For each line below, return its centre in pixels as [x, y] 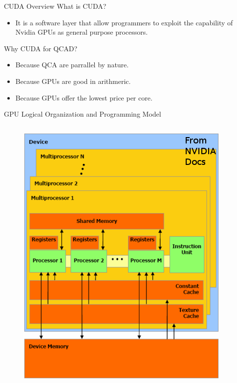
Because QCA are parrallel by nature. [72, 65]
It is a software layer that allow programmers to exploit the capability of [124, 22]
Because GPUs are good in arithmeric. [73, 81]
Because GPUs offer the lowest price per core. [84, 97]
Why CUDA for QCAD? [41, 48]
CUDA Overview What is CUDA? [55, 6]
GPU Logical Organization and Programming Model [83, 114]
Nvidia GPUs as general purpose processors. [82, 32]
